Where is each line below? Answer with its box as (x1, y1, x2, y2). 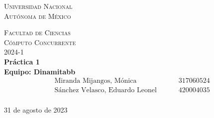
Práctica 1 (4, 56, 40, 66)
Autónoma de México (4, 10, 71, 21)
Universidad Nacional (4, 1, 73, 11)
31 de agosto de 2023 (4, 105, 68, 115)
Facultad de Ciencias (4, 27, 71, 38)
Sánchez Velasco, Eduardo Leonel (54, 87, 157, 94)
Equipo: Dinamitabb (4, 66, 76, 76)
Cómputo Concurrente (4, 37, 76, 47)
